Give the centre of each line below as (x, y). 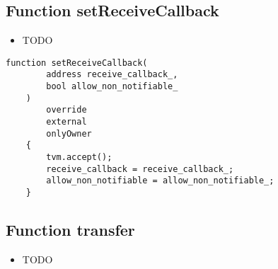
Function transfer (70, 230)
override (66, 110)
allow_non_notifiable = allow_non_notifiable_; (160, 181)
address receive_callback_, (112, 75)
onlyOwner (69, 133)
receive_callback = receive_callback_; (140, 169)
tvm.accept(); (79, 158)
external (66, 122)
